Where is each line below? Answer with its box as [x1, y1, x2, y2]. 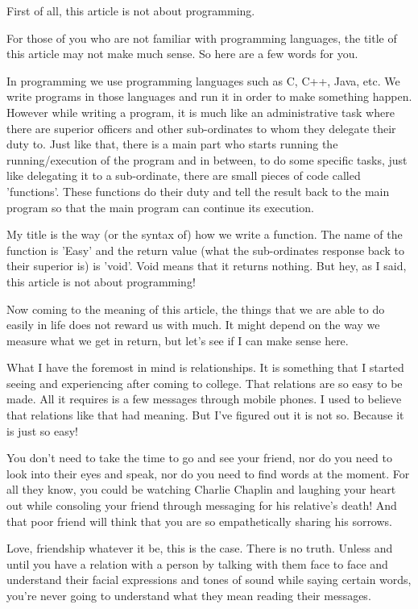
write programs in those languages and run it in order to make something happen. [6, 88, 412, 105]
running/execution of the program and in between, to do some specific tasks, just [6, 151, 408, 168]
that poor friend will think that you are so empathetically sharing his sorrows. [6, 512, 392, 529]
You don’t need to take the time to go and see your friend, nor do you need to [6, 449, 392, 466]
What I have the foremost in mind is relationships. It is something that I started [6, 359, 404, 376]
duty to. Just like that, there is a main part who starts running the [6, 136, 338, 152]
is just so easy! [6, 422, 78, 439]
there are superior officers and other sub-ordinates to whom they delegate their [6, 119, 396, 136]
